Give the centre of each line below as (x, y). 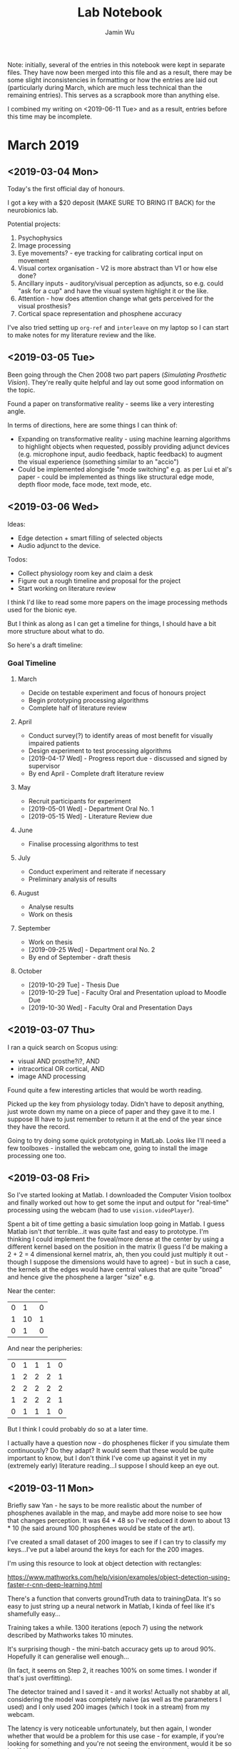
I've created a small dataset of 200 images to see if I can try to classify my (117, 1542)
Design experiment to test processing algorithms (100, 751)
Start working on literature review (67, 588)
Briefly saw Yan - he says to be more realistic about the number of (105, 1506)
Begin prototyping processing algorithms (88, 700)
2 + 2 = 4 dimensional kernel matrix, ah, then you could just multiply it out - (118, 1254)
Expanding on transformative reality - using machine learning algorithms (124, 439)
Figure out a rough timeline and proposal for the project (99, 581)
